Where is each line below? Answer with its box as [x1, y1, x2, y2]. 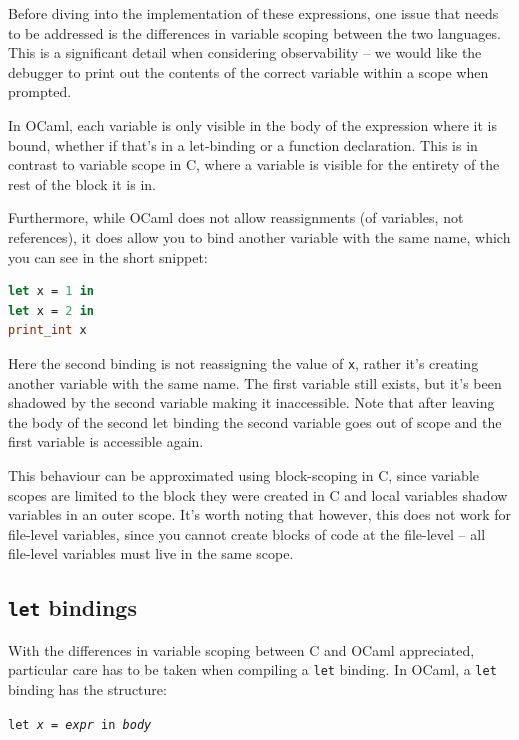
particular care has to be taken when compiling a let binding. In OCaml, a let [8, 659, 497, 680]
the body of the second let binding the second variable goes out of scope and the [8, 411, 502, 432]
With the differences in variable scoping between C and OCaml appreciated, [8, 639, 475, 660]
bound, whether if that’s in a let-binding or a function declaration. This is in [8, 134, 478, 155]
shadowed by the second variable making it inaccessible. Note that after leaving [8, 392, 495, 413]
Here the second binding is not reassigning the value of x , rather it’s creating [8, 352, 479, 373]
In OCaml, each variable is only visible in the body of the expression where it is [8, 114, 497, 135]
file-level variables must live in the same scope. [8, 543, 294, 564]
